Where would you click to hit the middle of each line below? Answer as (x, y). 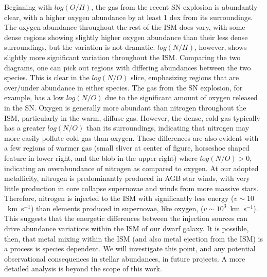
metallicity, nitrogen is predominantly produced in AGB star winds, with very (127, 178)
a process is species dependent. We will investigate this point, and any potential (130, 248)
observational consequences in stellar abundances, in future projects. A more (125, 258)
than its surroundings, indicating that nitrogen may (168, 128)
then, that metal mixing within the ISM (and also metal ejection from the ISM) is (134, 238)
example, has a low (34, 97)
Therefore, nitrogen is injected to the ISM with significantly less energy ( (119, 198)
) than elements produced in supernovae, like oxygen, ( (117, 208)
